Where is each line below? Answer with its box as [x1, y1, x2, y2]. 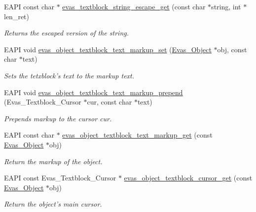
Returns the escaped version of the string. [4, 28, 129, 38]
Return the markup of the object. [4, 156, 103, 166]
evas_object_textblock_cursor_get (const [124, 173, 253, 183]
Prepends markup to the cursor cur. [4, 113, 112, 123]
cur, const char [87, 97, 132, 107]
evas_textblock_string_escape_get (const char [62, 1, 206, 11]
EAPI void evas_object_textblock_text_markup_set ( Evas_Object [4, 44, 212, 54]
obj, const [217, 44, 247, 54]
